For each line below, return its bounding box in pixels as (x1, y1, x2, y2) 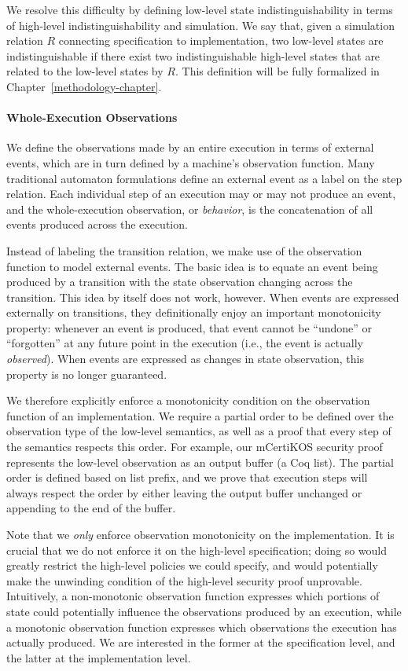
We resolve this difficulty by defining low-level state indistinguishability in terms (6, 2, 393, 17)
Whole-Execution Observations (6, 109, 178, 126)
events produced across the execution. (6, 216, 188, 233)
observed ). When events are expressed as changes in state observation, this (6, 350, 364, 367)
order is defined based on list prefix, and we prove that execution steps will (6, 469, 368, 486)
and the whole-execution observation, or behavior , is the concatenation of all (6, 200, 373, 217)
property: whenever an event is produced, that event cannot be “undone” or (6, 319, 373, 335)
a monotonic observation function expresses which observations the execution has (6, 618, 397, 635)
